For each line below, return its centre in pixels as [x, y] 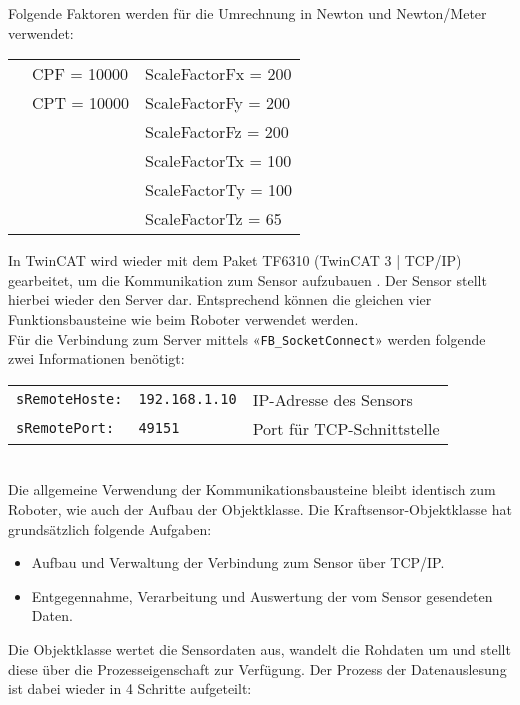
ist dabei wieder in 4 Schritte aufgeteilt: [130, 688]
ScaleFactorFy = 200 [218, 103]
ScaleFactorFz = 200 [217, 132]
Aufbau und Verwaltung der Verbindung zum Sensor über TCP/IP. [238, 562]
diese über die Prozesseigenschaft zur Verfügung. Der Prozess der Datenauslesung [257, 668]
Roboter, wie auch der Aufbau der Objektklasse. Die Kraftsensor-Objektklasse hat [260, 509]
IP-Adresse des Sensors [332, 399]
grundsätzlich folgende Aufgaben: [110, 528]
